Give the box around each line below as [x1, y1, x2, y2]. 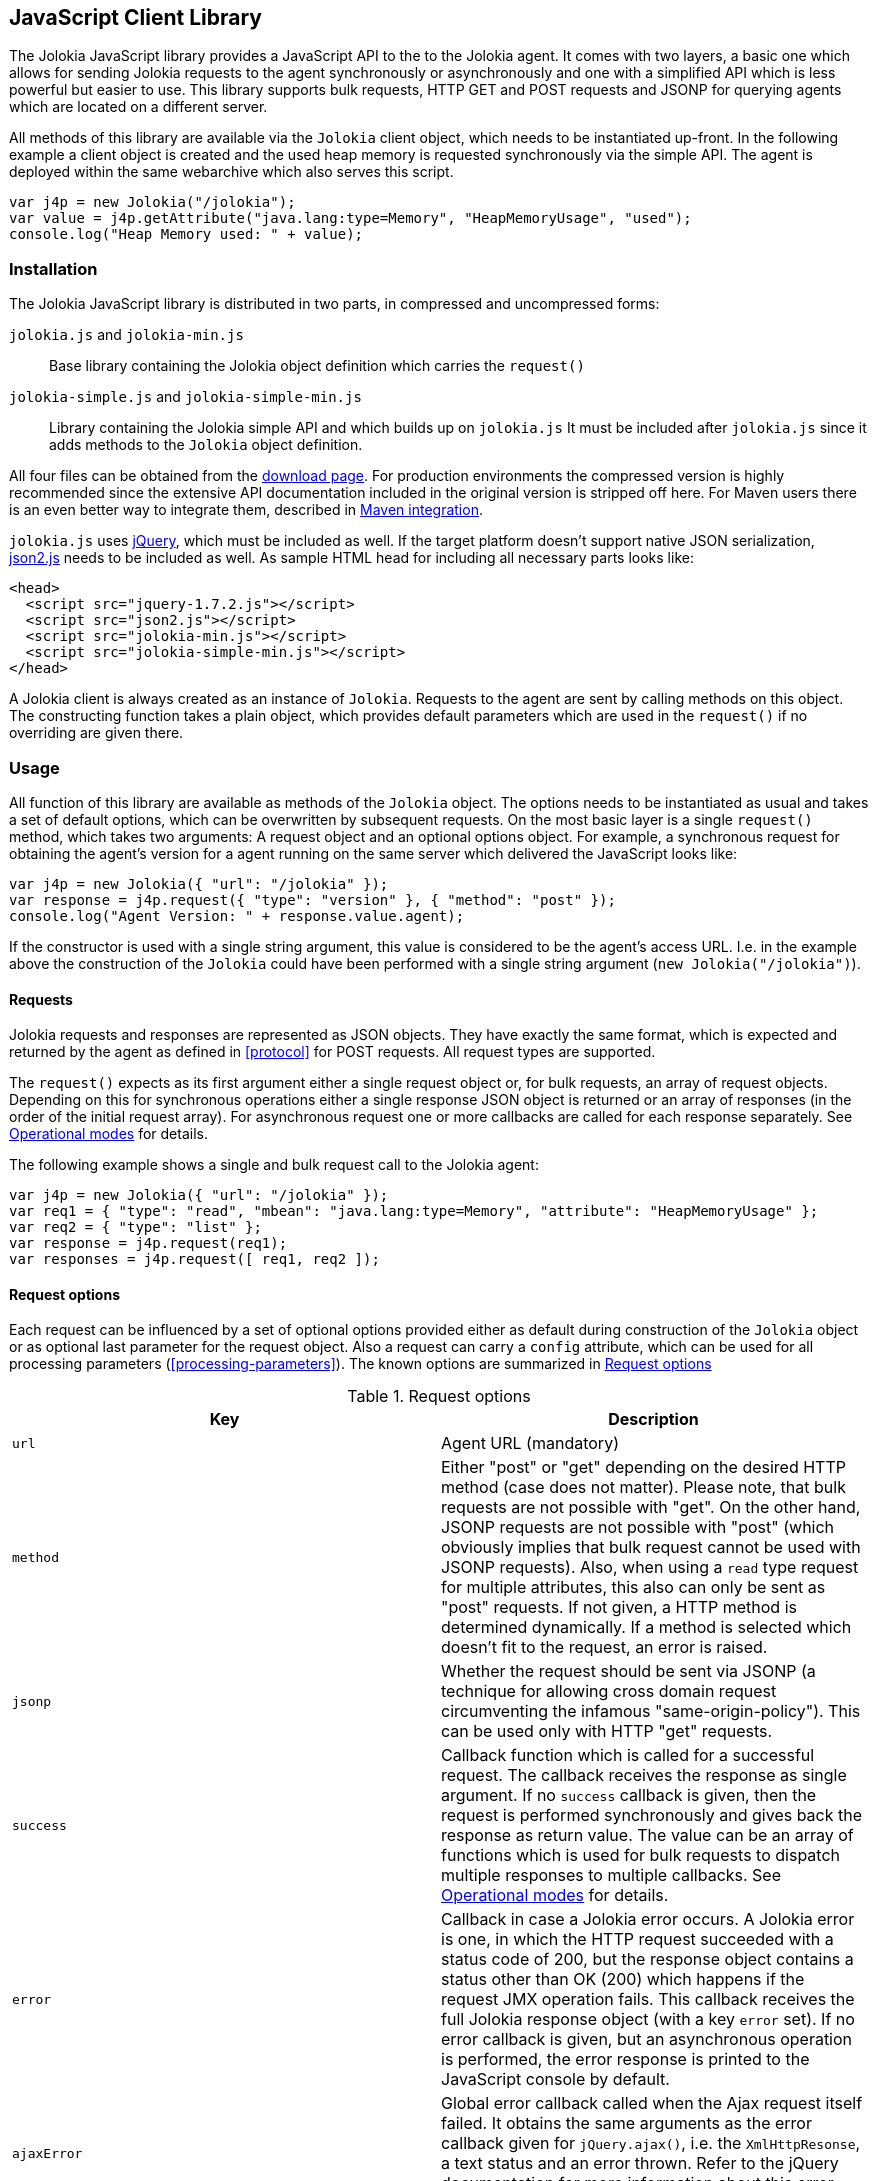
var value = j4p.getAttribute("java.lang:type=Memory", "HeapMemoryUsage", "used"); [9, 210, 692, 227]
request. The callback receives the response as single [441, 1765, 847, 1786]
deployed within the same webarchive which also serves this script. [9, 163, 454, 181]
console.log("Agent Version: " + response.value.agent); [9, 907, 465, 924]
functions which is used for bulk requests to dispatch [441, 1845, 840, 1866]
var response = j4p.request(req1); [9, 1235, 288, 1252]
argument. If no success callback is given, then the [441, 1785, 817, 1806]
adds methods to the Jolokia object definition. [49, 436, 363, 454]
